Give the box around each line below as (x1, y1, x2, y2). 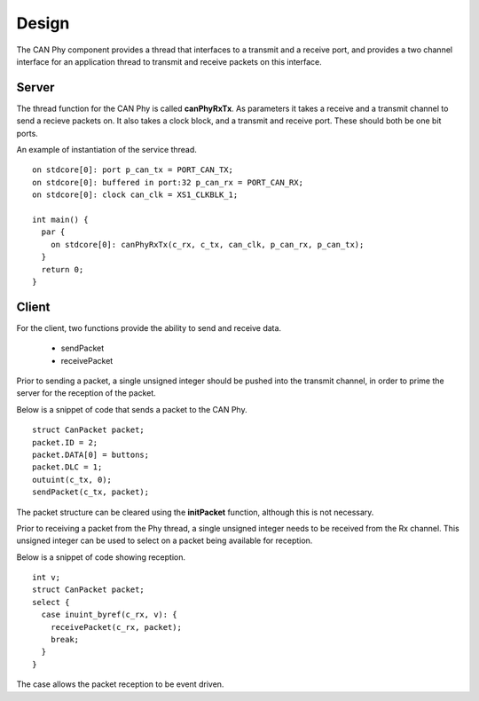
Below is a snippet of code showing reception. (16, 551, 186, 563)
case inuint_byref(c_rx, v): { (41, 610, 177, 620)
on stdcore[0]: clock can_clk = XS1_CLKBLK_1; (32, 190, 239, 200)
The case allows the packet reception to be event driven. (16, 679, 224, 689)
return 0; (41, 264, 84, 274)
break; (50, 634, 80, 645)
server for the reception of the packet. (16, 388, 157, 398)
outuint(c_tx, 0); (32, 475, 113, 484)
